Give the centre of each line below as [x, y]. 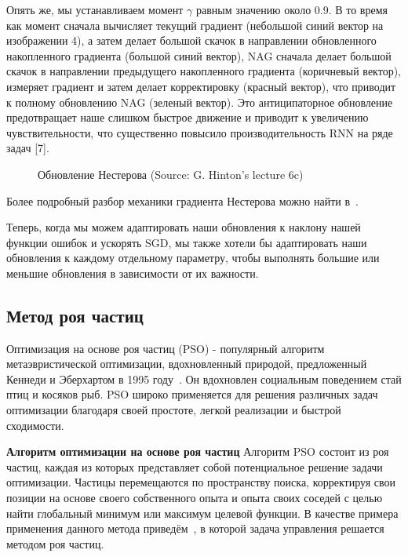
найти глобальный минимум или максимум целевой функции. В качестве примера [202, 513]
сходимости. [35, 425]
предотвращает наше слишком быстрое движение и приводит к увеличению [188, 117]
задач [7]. [28, 148]
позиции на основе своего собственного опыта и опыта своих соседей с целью [195, 498]
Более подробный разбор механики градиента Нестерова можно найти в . [182, 200]
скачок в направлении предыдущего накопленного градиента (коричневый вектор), [204, 71]
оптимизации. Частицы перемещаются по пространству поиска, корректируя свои [201, 482]
